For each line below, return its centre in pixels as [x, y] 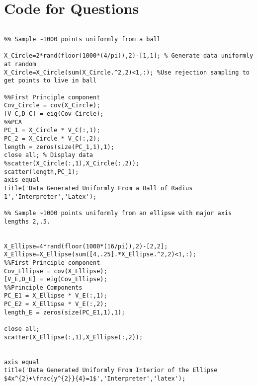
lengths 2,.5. [27, 221]
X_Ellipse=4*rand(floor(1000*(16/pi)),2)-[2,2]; [86, 246]
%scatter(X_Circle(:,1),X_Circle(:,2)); [72, 163]
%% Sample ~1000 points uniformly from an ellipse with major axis [118, 213]
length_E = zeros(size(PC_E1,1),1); [65, 312]
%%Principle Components [43, 287]
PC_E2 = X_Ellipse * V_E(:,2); [56, 304]
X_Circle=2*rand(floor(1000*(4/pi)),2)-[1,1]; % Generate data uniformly [129, 56]
